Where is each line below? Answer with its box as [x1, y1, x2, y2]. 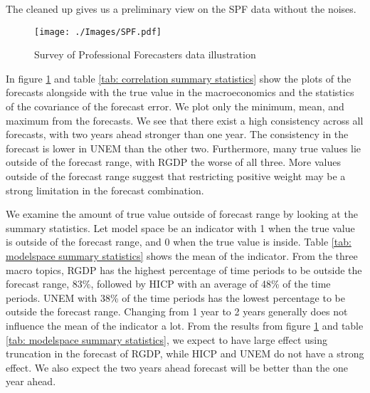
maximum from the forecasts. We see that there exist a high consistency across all [6, 112, 364, 127]
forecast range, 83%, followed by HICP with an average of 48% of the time [6, 276, 331, 291]
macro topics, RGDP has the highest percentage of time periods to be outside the [6, 262, 362, 277]
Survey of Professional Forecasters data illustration [34, 47, 256, 62]
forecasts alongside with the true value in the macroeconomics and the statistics [6, 85, 354, 100]
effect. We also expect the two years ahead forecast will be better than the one [6, 360, 348, 374]
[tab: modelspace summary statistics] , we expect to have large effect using [6, 332, 327, 347]
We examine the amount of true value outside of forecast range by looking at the [6, 206, 358, 221]
